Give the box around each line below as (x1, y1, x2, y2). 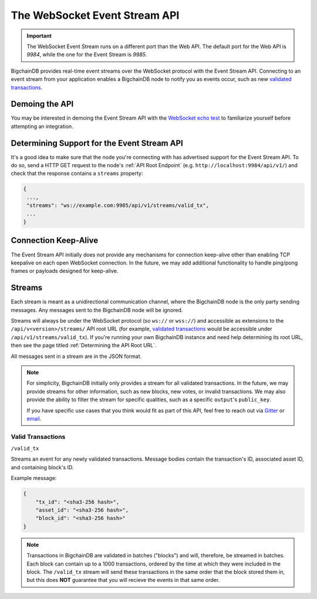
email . (26, 415, 42, 422)
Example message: (11, 475, 57, 482)
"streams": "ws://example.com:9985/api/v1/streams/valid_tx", (26, 202, 210, 209)
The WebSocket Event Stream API (11, 9, 180, 22)
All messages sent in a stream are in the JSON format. (11, 353, 142, 360)
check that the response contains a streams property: (11, 170, 143, 177)
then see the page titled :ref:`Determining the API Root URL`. (11, 342, 157, 349)
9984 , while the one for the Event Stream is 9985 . (26, 51, 147, 58)
